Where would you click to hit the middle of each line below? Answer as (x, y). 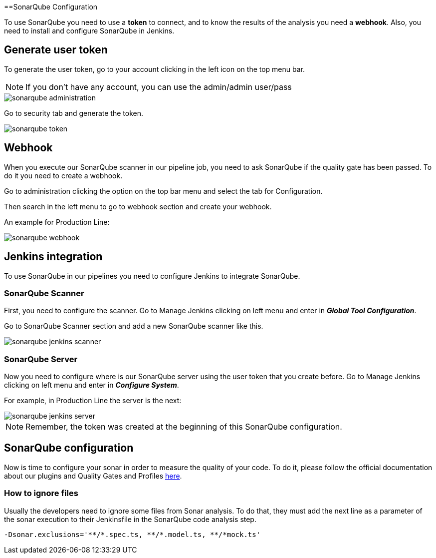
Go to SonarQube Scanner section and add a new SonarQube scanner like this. (134, 326)
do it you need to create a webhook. (63, 175)
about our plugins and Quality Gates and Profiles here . (93, 476)
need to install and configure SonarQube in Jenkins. (89, 31)
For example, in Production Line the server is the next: (93, 401)
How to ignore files (41, 493)
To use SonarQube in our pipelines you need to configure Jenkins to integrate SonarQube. (152, 276)
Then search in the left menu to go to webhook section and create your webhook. (138, 206)
